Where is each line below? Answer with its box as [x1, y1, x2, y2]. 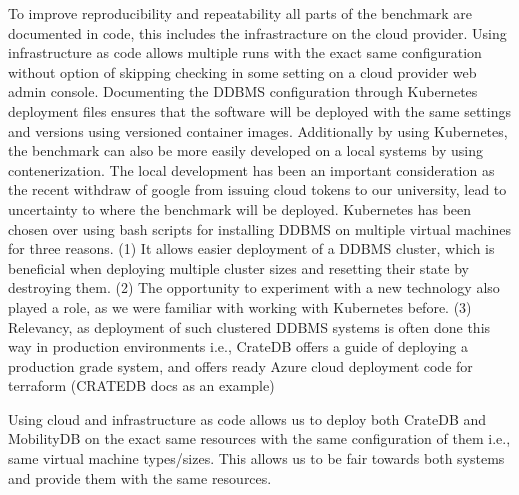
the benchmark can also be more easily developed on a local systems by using [8, 140, 483, 161]
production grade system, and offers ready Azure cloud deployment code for [8, 355, 473, 376]
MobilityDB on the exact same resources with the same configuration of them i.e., [8, 428, 511, 449]
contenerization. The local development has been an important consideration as [8, 159, 495, 180]
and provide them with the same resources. [8, 467, 272, 488]
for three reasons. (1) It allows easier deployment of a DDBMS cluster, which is [8, 238, 495, 259]
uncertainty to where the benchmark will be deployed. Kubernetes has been [8, 198, 472, 219]
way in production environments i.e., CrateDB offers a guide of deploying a [8, 336, 468, 357]
